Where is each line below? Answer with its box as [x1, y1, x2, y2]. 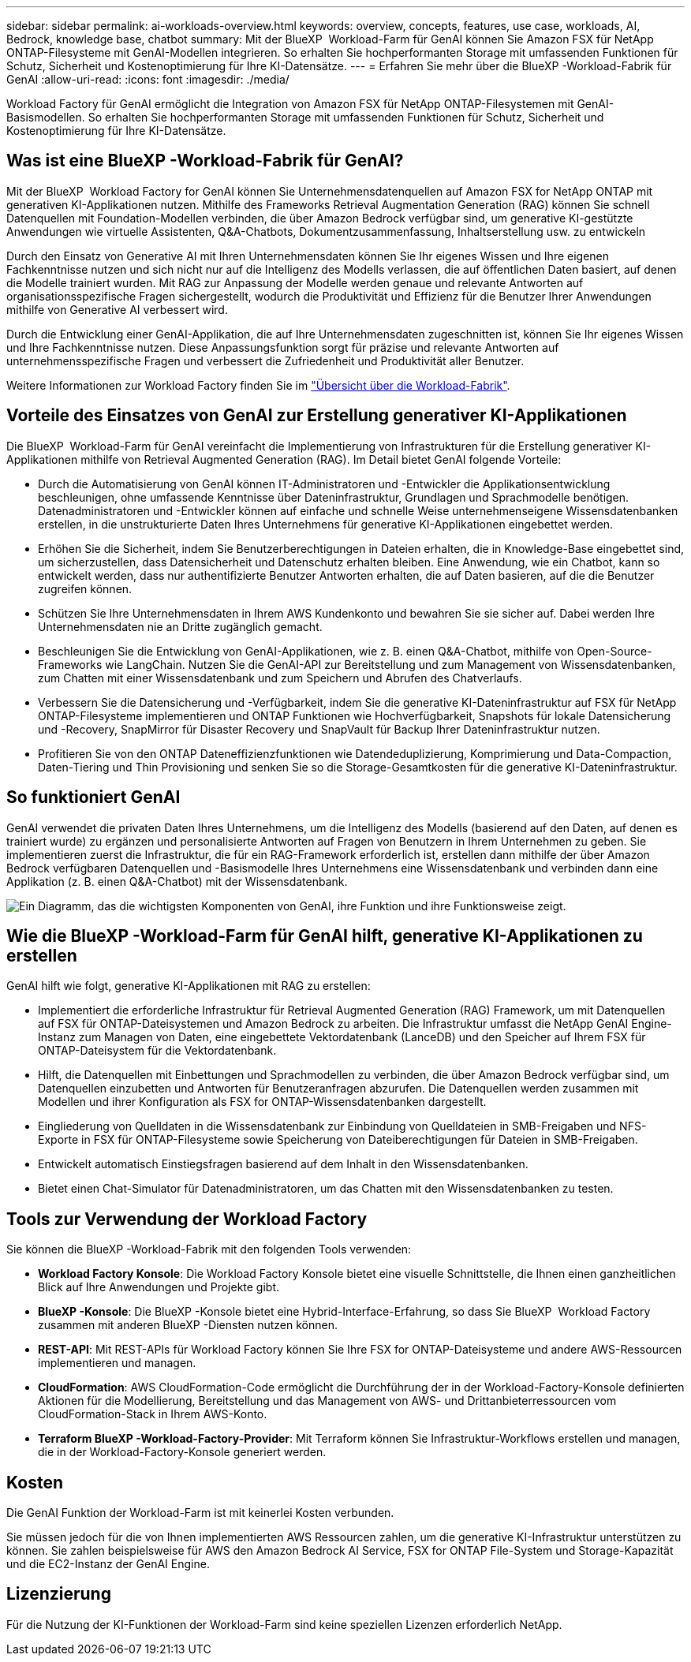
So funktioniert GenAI [6, 787, 181, 808]
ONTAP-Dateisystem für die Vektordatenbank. [38, 1044, 277, 1058]
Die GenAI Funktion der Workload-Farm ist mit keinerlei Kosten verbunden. [6, 1506, 394, 1520]
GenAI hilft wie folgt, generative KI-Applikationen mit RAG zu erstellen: [6, 979, 371, 993]
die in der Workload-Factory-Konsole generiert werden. [38, 1445, 327, 1459]
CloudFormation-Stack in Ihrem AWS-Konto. [38, 1407, 267, 1421]
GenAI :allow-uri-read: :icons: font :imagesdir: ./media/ [6, 73, 289, 86]
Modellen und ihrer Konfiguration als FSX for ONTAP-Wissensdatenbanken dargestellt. [38, 1095, 487, 1109]
